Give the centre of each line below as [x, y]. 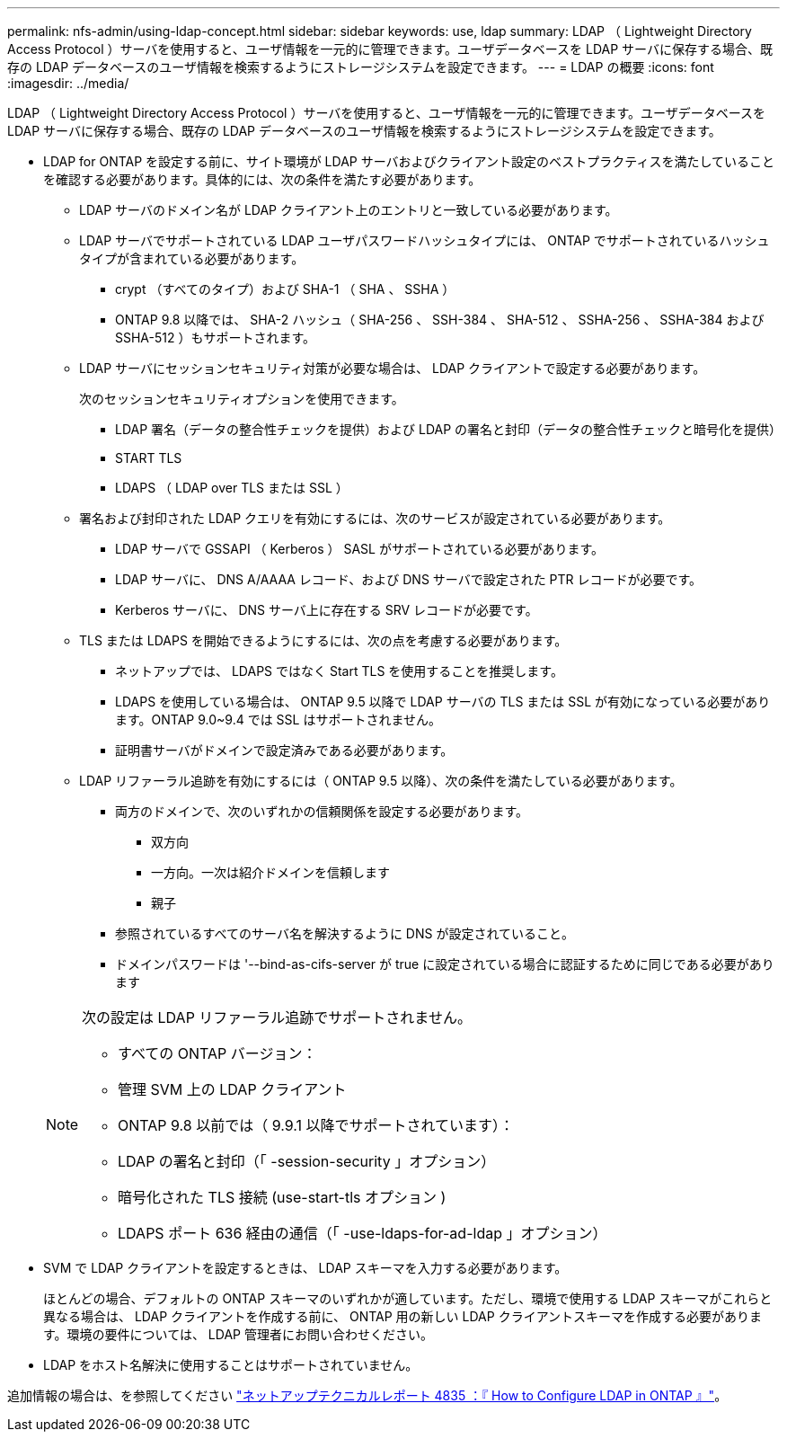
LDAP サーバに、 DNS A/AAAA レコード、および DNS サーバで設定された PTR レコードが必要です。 [409, 579]
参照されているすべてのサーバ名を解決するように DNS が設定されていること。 [345, 933]
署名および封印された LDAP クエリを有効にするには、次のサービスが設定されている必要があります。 [375, 518]
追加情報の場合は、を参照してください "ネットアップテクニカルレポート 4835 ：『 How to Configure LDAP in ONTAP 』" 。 [367, 1395]
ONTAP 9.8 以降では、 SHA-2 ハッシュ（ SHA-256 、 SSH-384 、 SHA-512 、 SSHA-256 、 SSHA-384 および [440, 320]
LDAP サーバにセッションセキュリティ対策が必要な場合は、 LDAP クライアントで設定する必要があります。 [393, 368]
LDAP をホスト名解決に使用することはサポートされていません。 [231, 1365]
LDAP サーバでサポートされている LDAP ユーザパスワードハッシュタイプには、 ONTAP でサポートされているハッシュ [424, 240]
